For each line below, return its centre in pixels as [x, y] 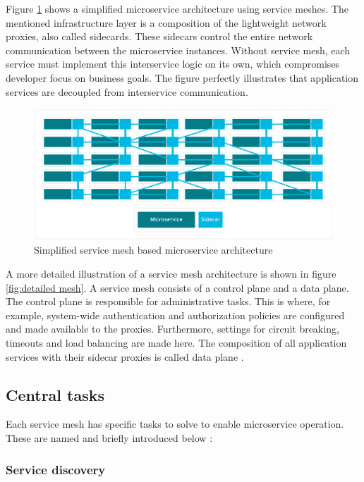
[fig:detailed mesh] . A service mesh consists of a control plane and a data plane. [177, 287]
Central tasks [55, 394]
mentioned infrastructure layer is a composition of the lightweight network [166, 22]
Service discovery [56, 469]
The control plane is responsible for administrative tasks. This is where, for [168, 301]
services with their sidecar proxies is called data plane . [125, 356]
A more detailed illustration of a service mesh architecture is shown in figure [171, 274]
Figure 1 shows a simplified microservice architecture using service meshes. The [177, 8]
